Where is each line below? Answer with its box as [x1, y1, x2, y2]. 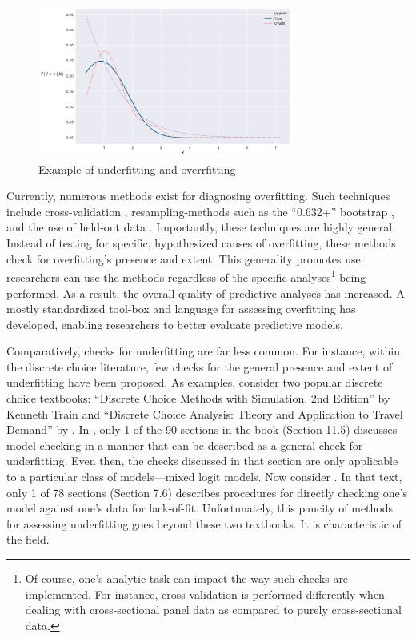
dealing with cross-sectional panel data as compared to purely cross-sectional [25, 601, 402, 618]
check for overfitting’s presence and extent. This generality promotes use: [6, 250, 364, 267]
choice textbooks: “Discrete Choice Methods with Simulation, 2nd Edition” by [6, 390, 390, 407]
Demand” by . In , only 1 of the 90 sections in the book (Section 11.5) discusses [6, 421, 398, 438]
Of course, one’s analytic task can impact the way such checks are [25, 570, 349, 587]
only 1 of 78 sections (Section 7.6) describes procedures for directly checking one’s [6, 484, 408, 500]
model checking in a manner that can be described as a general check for [6, 436, 363, 453]
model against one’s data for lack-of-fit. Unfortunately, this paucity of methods [6, 500, 394, 516]
